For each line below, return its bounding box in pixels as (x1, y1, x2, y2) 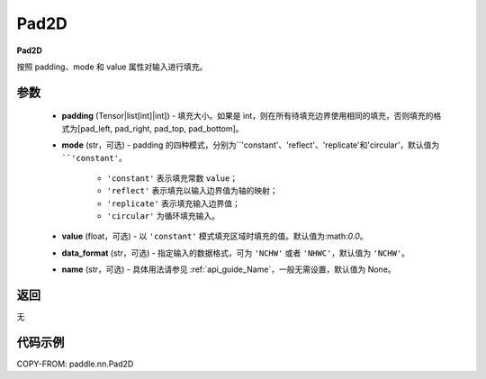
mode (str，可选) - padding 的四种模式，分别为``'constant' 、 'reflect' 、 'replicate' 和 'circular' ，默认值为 (61, 140, 440, 150)
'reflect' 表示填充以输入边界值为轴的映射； (106, 185, 278, 196)
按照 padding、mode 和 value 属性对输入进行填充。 (16, 61, 208, 72)
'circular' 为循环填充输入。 (106, 211, 220, 221)
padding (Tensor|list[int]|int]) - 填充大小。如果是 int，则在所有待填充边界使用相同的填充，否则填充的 (61, 111, 434, 122)
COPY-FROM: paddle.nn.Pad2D (16, 358, 134, 369)
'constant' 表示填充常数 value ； (106, 172, 238, 184)
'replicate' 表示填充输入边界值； (106, 198, 240, 209)
